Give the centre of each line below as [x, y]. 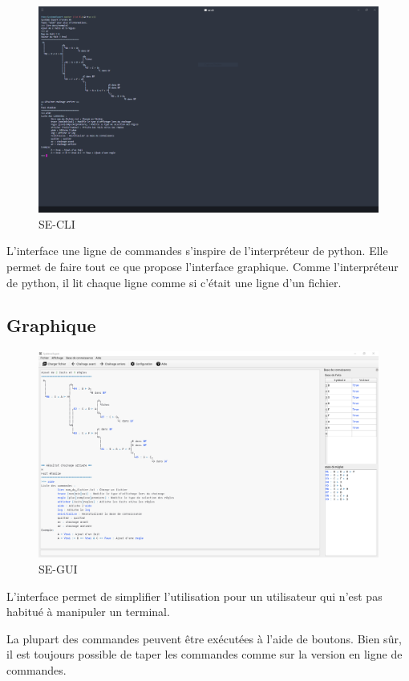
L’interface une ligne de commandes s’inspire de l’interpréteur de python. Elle [197, 251]
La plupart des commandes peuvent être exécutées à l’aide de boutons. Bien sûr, [204, 638]
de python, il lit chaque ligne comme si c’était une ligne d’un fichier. [174, 282]
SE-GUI [58, 569]
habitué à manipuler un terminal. [88, 612]
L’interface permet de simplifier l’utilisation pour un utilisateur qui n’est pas [194, 596]
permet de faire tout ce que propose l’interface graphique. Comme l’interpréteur [202, 266]
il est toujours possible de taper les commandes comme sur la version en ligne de [204, 654]
